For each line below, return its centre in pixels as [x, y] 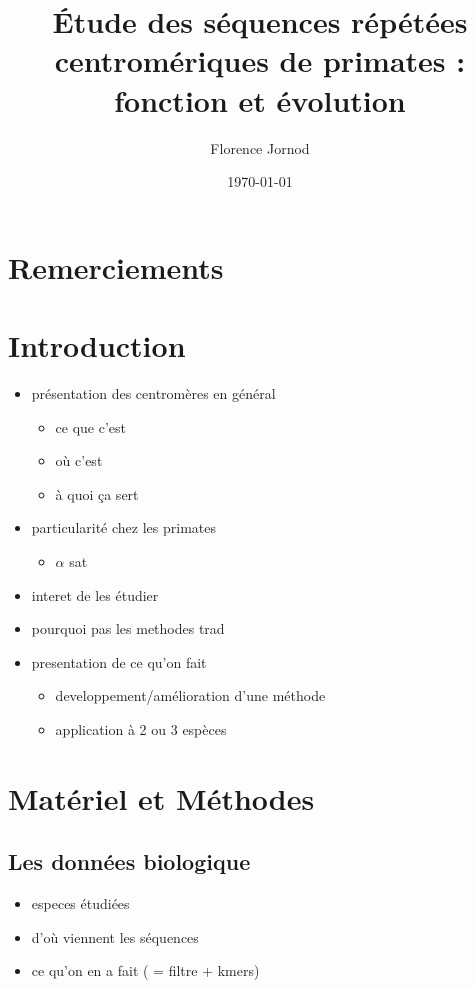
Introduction [97, 345]
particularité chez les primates [123, 527]
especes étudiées [80, 903]
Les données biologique [129, 861]
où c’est [79, 460]
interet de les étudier [95, 594]
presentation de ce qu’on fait [119, 661]
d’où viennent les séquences [115, 936]
